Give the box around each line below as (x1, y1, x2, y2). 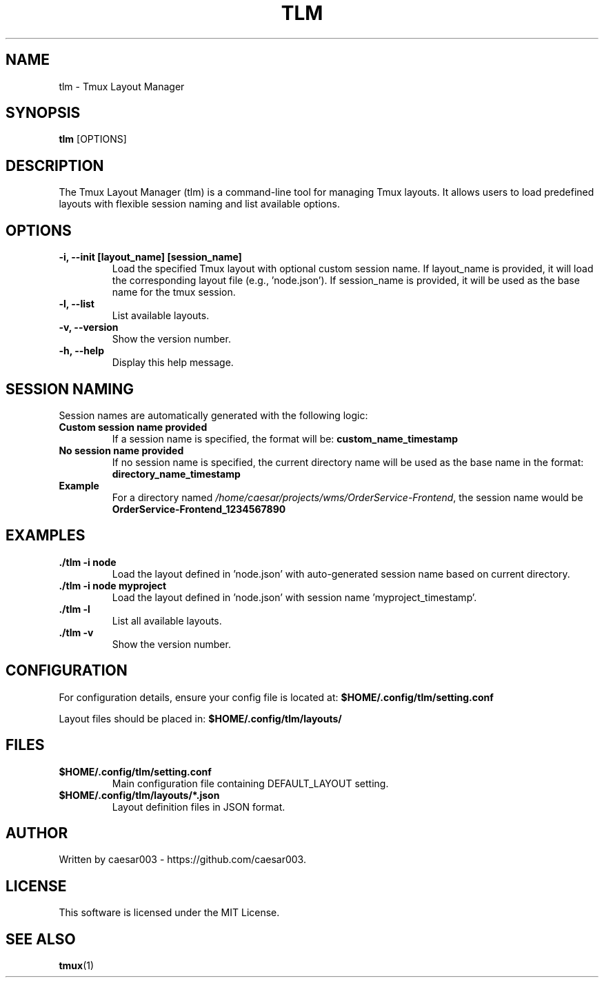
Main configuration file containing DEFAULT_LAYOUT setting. (112, 777, 389, 789)
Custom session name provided (59, 420, 208, 433)
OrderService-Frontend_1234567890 (112, 503, 286, 515)
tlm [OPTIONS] (59, 133, 127, 145)
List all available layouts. (112, 614, 222, 627)
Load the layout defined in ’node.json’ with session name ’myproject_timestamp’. (112, 591, 477, 603)
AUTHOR (6, 824, 68, 842)
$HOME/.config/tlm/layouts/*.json (59, 789, 220, 801)
